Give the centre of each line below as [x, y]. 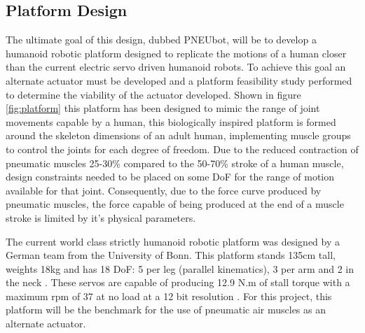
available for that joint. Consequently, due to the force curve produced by [164, 190]
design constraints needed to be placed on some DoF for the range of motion [170, 177]
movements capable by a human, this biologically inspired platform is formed [171, 121]
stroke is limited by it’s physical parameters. [101, 217]
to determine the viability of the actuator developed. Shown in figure [153, 94]
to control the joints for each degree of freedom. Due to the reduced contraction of [182, 149]
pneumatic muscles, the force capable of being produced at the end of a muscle [175, 204]
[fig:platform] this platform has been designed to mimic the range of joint [163, 108]
